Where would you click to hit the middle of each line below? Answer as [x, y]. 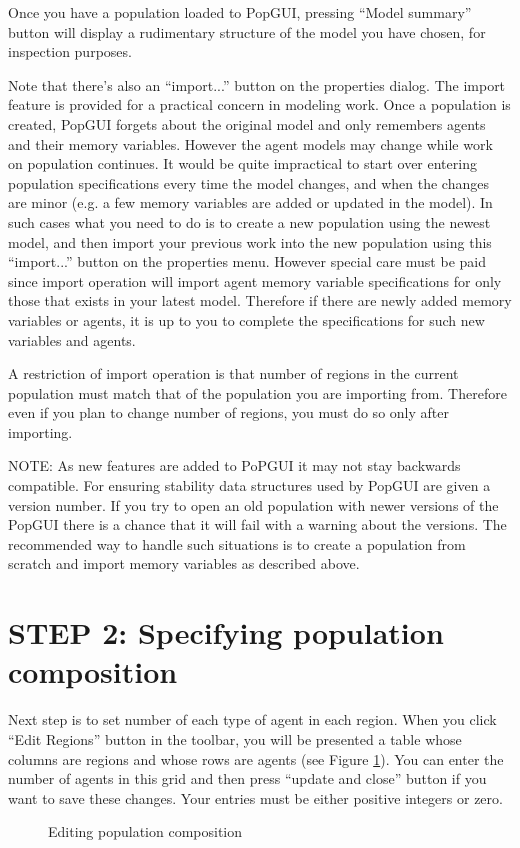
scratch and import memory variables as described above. [184, 563]
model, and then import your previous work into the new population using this [250, 241]
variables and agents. [72, 339]
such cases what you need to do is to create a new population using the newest [249, 221]
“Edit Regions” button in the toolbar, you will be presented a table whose [235, 738]
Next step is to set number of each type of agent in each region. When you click [252, 719]
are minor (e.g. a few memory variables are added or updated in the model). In [250, 202]
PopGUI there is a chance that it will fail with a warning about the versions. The [257, 524]
